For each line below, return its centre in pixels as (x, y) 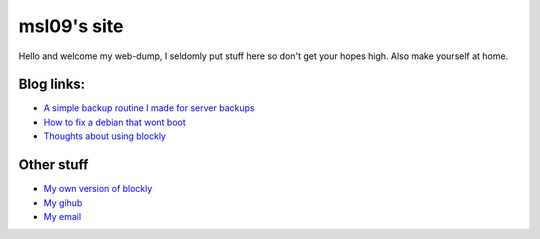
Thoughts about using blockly (105, 136)
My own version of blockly (98, 189)
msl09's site (71, 26)
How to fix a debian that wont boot (115, 122)
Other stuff (53, 165)
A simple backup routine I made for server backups (149, 108)
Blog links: (52, 84)
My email (62, 216)
